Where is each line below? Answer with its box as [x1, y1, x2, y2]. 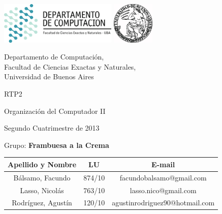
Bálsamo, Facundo [13, 172, 71, 182]
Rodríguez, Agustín [12, 197, 72, 208]
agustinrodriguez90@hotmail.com [112, 197, 215, 208]
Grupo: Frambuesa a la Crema [4, 139, 109, 150]
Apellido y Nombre [8, 159, 77, 169]
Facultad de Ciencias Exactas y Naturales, [4, 61, 136, 72]
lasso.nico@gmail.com [130, 185, 197, 195]
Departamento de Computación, [4, 51, 104, 62]
